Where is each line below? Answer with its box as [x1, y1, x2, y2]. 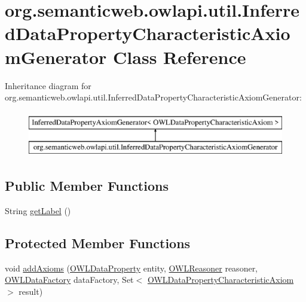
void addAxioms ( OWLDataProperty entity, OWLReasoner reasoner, [5, 261, 258, 274]
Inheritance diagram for [5, 79, 91, 91]
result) [19, 285, 43, 298]
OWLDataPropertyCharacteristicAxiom [147, 273, 294, 286]
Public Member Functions [5, 176, 169, 195]
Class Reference [113, 44, 246, 69]
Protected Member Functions [5, 234, 191, 252]
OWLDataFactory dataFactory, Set [5, 273, 134, 286]
